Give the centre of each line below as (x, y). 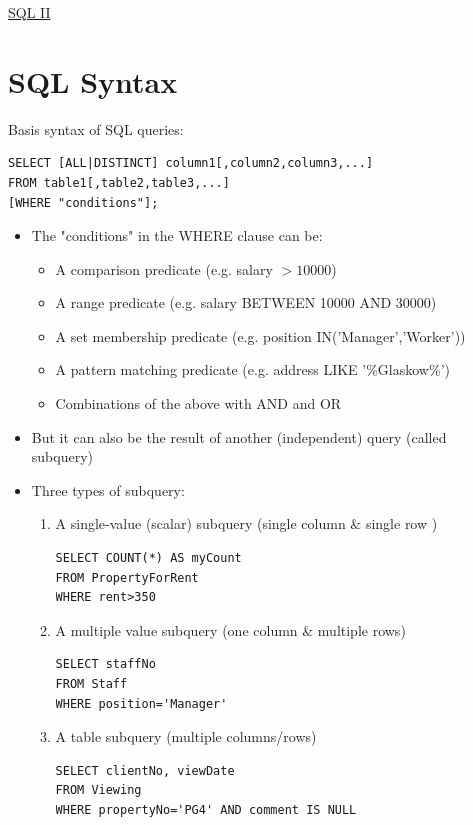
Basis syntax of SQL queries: (96, 128)
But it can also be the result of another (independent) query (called (239, 436)
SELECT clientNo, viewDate (145, 770)
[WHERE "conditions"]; (83, 202)
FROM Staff (91, 684)
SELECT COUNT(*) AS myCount (148, 558)
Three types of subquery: (108, 489)
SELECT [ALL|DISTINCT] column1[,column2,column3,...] (191, 163)
